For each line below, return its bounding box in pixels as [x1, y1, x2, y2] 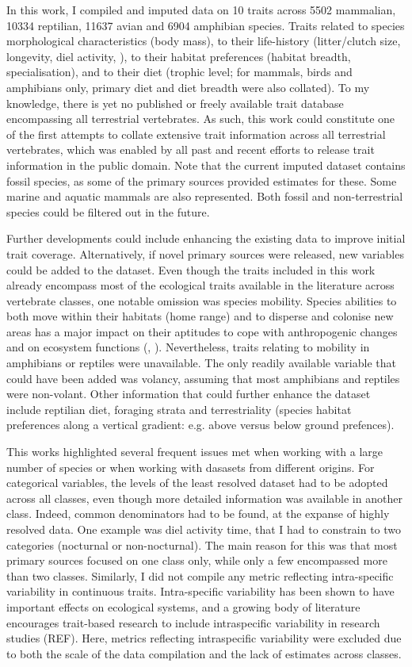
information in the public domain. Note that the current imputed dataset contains [6, 156, 406, 173]
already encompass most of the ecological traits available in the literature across [6, 277, 395, 293]
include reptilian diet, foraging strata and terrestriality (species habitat [6, 401, 352, 417]
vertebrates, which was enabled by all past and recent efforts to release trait [6, 141, 375, 158]
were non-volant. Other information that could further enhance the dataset [6, 385, 371, 402]
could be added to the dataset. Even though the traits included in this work [6, 261, 376, 278]
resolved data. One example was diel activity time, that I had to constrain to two [6, 521, 402, 537]
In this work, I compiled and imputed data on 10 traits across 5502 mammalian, [6, 2, 396, 17]
